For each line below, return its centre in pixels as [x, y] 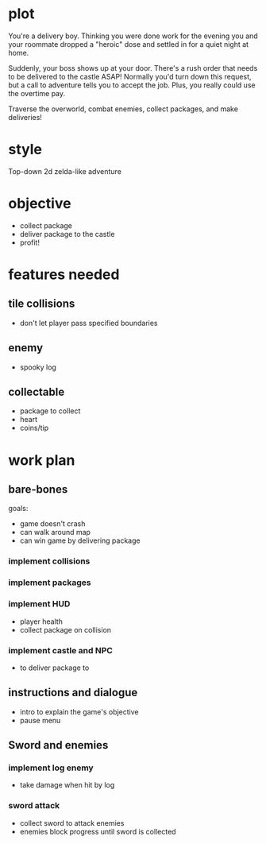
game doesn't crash [52, 524]
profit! [29, 242]
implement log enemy [51, 768]
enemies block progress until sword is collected [98, 831]
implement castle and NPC [61, 650]
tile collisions [42, 304]
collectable [37, 392]
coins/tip [34, 428]
